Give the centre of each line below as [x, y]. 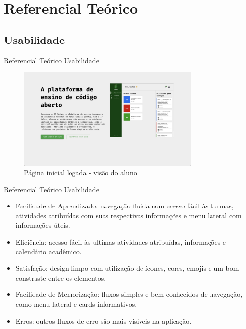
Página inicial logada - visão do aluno [80, 173]
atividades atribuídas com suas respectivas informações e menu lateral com [128, 215]
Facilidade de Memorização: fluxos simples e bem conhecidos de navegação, [129, 294]
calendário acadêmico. [49, 251]
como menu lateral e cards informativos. [76, 304]
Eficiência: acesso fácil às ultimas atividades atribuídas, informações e [121, 242]
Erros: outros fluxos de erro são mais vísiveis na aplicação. [104, 320]
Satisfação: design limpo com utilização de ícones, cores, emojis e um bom [127, 268]
